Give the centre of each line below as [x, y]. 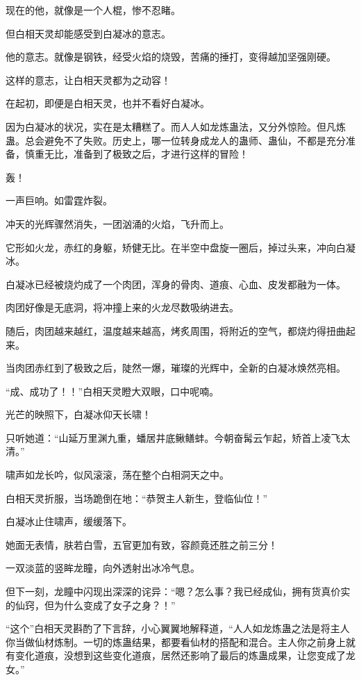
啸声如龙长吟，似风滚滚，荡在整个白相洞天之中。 [117, 475]
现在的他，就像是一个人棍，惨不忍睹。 [93, 10]
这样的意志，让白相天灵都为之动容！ [88, 80]
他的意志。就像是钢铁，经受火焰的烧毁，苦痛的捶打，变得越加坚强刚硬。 [171, 57]
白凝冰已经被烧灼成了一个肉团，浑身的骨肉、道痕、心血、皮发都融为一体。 [176, 284]
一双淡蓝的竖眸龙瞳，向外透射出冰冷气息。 [103, 568]
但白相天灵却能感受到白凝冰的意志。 [88, 33]
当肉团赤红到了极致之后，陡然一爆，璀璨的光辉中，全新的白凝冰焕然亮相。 [176, 368]
